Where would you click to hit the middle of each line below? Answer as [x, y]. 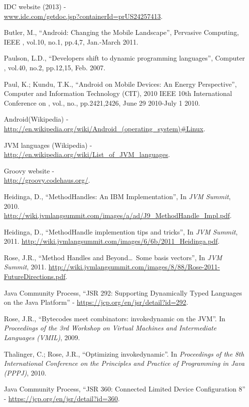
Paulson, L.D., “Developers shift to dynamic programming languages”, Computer [124, 58]
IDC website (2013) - [35, 6]
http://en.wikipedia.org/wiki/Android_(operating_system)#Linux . [105, 128]
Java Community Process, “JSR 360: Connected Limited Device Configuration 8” [125, 389]
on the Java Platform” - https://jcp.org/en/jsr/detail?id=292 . [96, 302]
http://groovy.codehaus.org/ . [47, 180]
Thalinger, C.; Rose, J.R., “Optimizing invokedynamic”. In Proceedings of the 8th [124, 353]
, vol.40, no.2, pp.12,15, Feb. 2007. [55, 67]
